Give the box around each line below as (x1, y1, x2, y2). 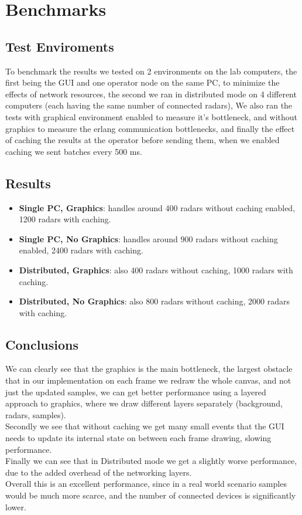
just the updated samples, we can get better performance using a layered (5, 385, 266, 398)
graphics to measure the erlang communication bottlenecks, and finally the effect (5, 122, 295, 134)
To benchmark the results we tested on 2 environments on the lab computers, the (5, 65, 297, 77)
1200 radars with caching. (19, 213, 111, 225)
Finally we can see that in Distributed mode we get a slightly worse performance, (5, 455, 297, 467)
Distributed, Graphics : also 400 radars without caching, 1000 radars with (19, 263, 293, 276)
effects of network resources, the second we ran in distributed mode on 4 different (5, 87, 297, 100)
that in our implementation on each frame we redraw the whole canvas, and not (5, 374, 291, 387)
